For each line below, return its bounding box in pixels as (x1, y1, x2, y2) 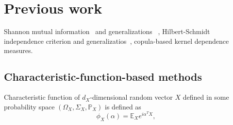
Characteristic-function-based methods (4, 69, 202, 84)
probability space (4, 101, 55, 111)
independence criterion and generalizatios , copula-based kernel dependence (4, 36, 229, 46)
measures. (4, 45, 33, 55)
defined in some (183, 92, 229, 102)
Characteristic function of (4, 92, 80, 102)
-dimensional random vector (90, 92, 173, 102)
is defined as (105, 101, 141, 111)
